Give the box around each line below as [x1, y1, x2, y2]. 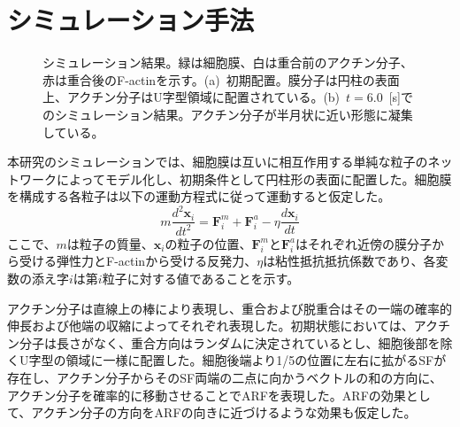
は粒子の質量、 [66, 234, 154, 252]
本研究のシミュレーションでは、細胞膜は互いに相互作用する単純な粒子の [7, 152, 428, 171]
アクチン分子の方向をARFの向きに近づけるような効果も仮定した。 [31, 403, 417, 422]
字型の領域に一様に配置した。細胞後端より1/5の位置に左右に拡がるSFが [28, 351, 447, 369]
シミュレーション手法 [7, 2, 254, 38]
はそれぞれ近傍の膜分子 [295, 234, 433, 252]
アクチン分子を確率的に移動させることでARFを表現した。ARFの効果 [7, 385, 406, 404]
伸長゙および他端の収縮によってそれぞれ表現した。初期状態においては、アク [7, 316, 439, 335]
